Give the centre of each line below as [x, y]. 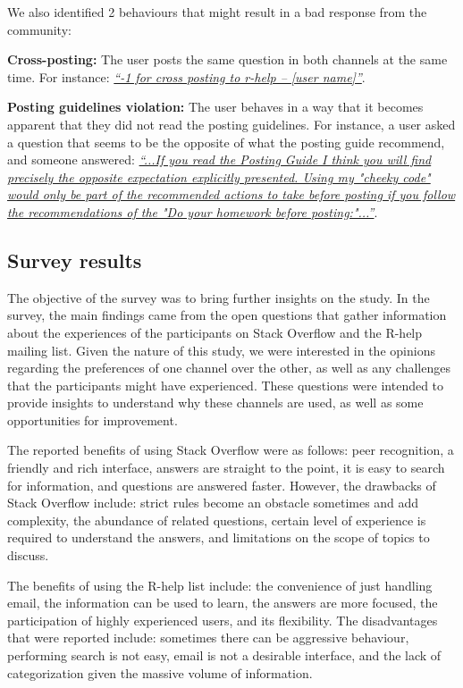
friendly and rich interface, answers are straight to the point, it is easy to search [226, 468]
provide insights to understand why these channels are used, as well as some [215, 403]
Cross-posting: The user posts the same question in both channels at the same [227, 59]
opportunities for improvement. [93, 420]
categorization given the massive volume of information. [160, 672]
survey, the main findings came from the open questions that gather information [227, 315]
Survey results [75, 260]
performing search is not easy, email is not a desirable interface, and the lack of [224, 655]
